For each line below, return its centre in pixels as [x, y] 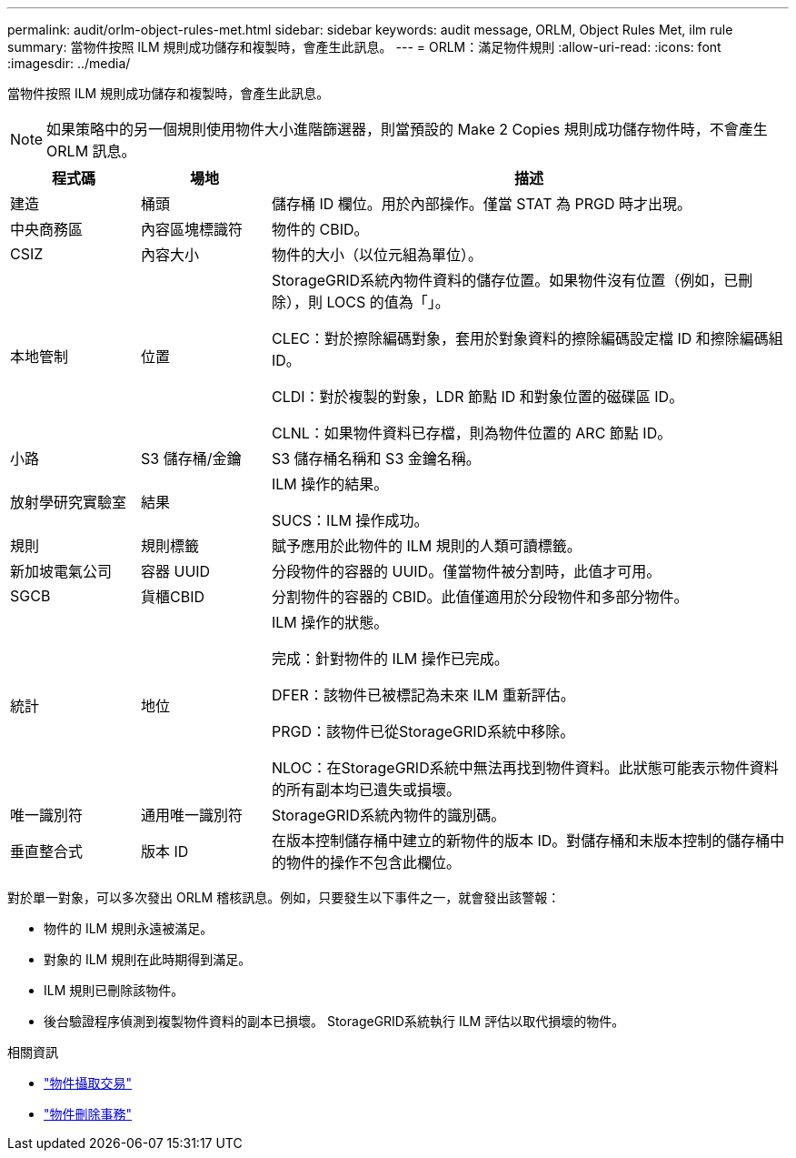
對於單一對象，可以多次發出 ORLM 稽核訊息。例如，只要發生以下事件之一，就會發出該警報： [284, 897]
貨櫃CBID [172, 597]
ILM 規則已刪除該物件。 [114, 990]
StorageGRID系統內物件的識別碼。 [388, 815]
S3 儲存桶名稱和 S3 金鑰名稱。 [376, 458]
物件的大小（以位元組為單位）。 [377, 255]
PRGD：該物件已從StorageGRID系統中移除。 [423, 731]
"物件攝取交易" [88, 1083]
